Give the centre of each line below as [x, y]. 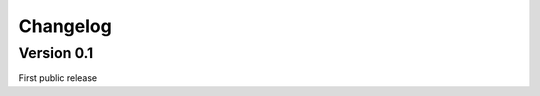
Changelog [65, 26]
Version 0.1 [56, 53]
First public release [58, 78]
